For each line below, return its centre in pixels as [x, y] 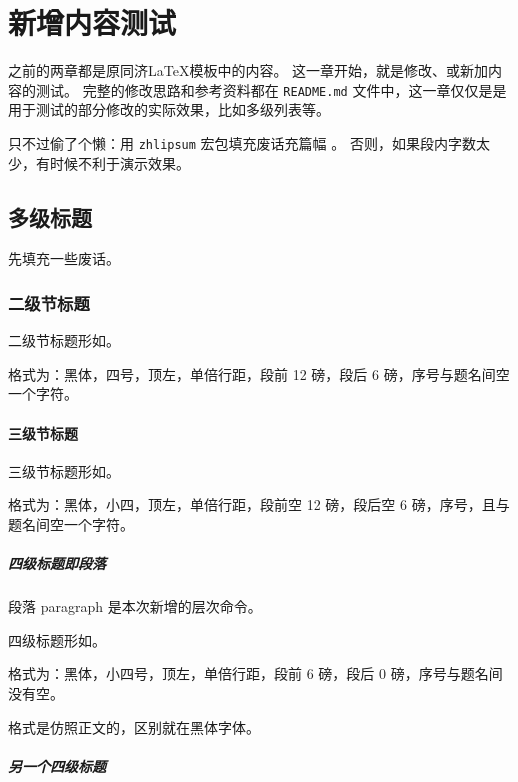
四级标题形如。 [57, 639]
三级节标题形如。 [64, 470]
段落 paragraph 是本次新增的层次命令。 [135, 606]
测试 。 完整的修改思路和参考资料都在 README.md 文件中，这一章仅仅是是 [271, 89]
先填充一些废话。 [64, 258]
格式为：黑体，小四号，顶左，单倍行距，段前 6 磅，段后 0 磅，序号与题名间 [255, 673]
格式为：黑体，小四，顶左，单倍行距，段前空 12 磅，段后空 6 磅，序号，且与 [259, 504]
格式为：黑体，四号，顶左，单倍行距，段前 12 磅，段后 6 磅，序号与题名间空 [259, 373]
